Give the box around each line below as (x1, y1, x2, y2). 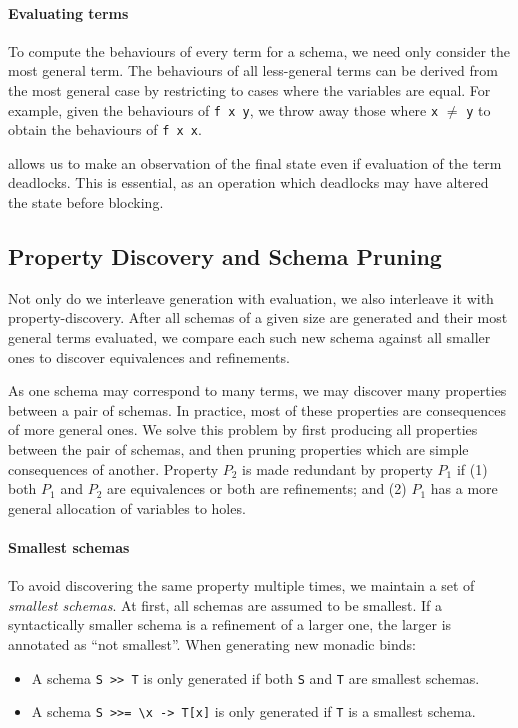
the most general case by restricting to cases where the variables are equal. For (8, 79, 491, 100)
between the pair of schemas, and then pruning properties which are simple (8, 439, 469, 460)
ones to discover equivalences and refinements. (8, 346, 290, 367)
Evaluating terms (8, 2, 129, 23)
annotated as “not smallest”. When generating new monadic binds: (8, 633, 416, 654)
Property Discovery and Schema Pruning (8, 241, 442, 272)
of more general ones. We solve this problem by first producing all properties (8, 419, 478, 440)
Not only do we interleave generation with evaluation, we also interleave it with (8, 287, 494, 308)
